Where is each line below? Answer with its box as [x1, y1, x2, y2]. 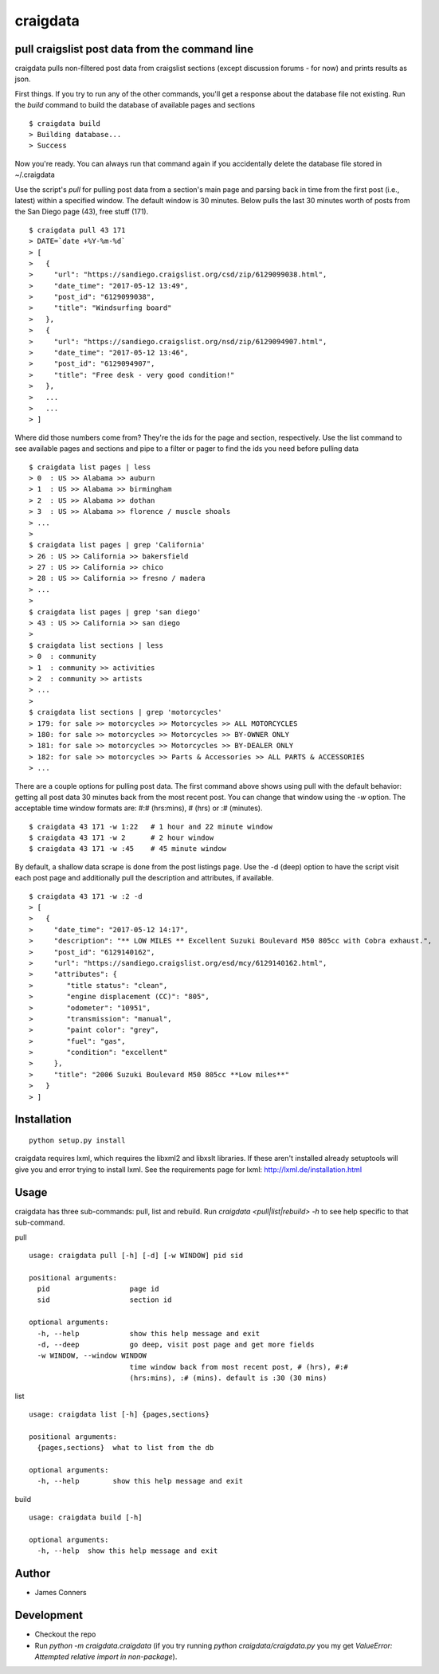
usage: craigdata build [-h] [29, 1513, 143, 1522]
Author [14, 1566, 51, 1581]
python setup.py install [29, 1136, 126, 1145]
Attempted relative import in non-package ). [34, 1652, 178, 1661]
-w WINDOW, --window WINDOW [37, 1351, 147, 1360]
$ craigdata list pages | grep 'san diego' [29, 607, 202, 617]
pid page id [37, 1284, 159, 1294]
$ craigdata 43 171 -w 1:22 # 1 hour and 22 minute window [29, 821, 272, 831]
